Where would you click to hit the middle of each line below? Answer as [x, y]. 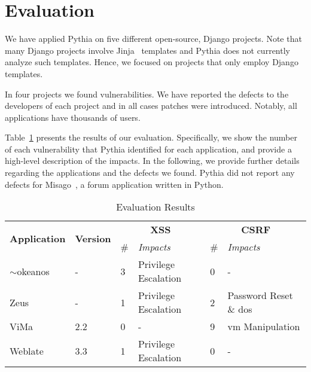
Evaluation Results [155, 207]
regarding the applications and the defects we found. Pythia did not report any [150, 173]
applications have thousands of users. [73, 117]
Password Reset [260, 295]
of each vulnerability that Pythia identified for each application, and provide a [148, 149]
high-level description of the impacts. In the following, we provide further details [152, 161]
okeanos [33, 271]
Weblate [27, 350]
